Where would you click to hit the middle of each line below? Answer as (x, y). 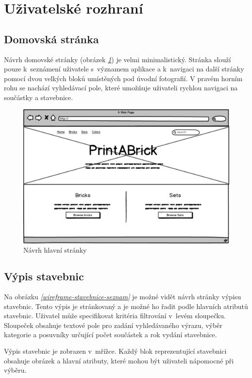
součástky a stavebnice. (39, 97)
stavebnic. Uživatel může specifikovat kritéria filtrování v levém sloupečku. (115, 316)
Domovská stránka (51, 39)
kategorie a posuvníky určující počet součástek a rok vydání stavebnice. (110, 335)
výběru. (15, 370)
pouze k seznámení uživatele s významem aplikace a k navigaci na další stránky (124, 69)
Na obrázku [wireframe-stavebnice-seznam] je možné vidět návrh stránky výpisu (123, 297)
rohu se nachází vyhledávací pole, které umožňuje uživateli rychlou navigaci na (121, 88)
